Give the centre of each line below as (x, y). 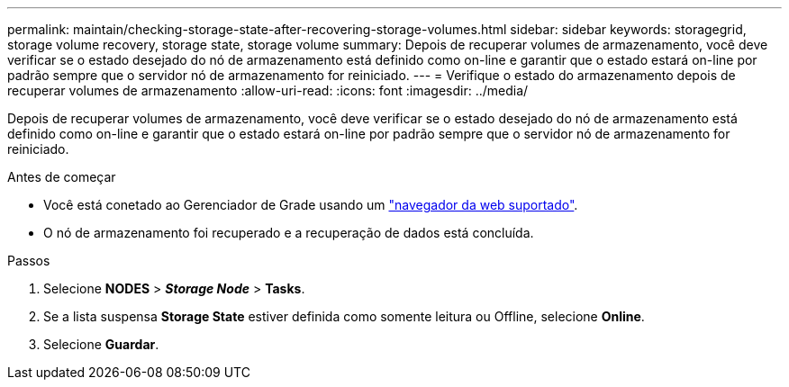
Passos (29, 261)
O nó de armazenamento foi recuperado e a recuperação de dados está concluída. (289, 233)
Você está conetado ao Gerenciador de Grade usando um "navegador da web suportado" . (311, 205)
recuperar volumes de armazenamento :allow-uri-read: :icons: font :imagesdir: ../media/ (268, 90)
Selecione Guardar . (101, 344)
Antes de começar (62, 177)
